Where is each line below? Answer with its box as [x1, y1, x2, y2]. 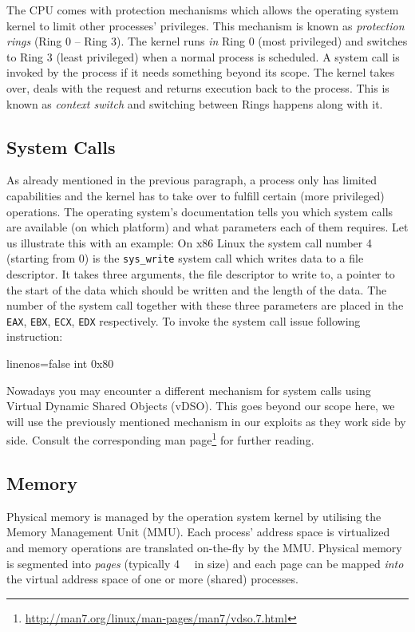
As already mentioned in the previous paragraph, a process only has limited [6, 172, 377, 188]
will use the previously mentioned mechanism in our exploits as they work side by [6, 413, 406, 429]
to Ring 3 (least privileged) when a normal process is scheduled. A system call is [6, 48, 400, 65]
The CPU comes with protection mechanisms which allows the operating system [6, 2, 399, 18]
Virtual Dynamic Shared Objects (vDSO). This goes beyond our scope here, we [6, 397, 395, 414]
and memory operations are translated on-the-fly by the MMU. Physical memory [6, 539, 402, 556]
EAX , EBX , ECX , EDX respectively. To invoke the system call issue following [6, 312, 361, 329]
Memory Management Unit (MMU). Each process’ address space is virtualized [6, 523, 390, 540]
